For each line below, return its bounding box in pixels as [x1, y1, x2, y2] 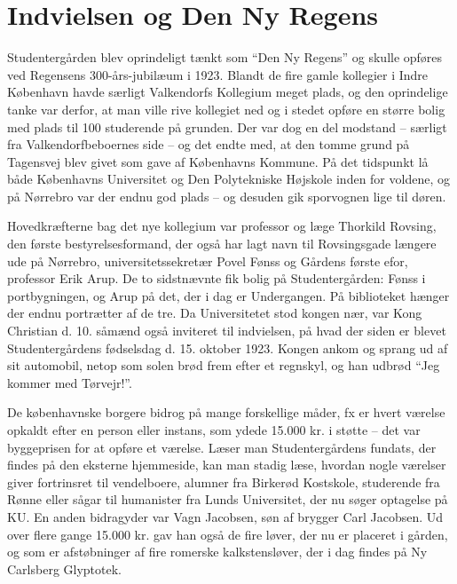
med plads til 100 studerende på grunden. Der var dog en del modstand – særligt [7, 117, 447, 136]
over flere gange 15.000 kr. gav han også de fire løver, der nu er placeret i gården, [7, 525, 448, 543]
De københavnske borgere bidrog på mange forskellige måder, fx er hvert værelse [7, 403, 445, 422]
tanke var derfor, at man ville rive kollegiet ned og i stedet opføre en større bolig [7, 99, 445, 118]
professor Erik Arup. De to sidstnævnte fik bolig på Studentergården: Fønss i [7, 269, 426, 288]
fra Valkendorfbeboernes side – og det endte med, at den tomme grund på [7, 135, 410, 154]
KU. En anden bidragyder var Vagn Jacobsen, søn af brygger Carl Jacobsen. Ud [7, 507, 444, 525]
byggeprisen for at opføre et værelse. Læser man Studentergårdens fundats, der [7, 438, 437, 456]
